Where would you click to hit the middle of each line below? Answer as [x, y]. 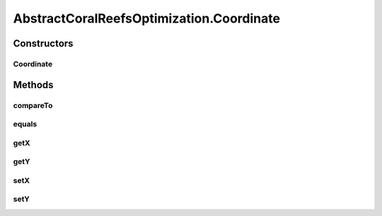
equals [25, 124]
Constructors [43, 43]
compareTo [33, 105]
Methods [33, 85]
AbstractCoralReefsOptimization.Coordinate [147, 18]
